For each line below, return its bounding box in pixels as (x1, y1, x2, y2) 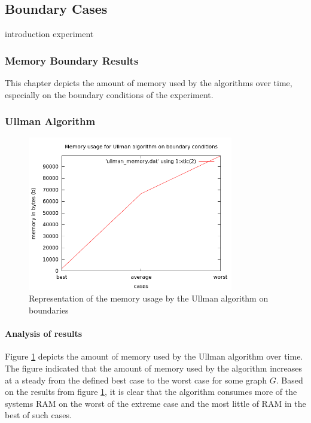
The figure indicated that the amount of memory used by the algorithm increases (5, 361, 302, 374)
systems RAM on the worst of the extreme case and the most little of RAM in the (5, 397, 306, 409)
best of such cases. (5, 409, 72, 421)
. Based (276, 373, 303, 386)
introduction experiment (5, 28, 94, 40)
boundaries (29, 304, 69, 316)
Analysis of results (5, 327, 83, 340)
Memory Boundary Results (5, 53, 139, 68)
